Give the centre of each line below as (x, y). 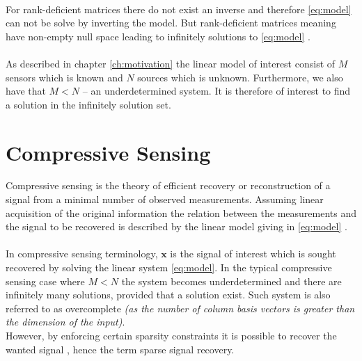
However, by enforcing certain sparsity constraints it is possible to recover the (171, 335)
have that (26, 91)
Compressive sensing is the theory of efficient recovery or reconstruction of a (168, 185)
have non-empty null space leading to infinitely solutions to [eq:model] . (158, 36)
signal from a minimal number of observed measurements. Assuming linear (165, 199)
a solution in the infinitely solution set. (88, 104)
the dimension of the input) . (65, 322)
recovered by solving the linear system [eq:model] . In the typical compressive (169, 267)
